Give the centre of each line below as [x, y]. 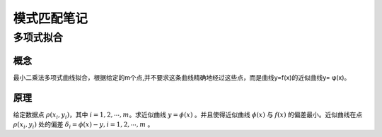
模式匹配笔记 [51, 18]
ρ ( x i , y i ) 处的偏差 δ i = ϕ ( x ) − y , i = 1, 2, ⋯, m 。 [83, 125]
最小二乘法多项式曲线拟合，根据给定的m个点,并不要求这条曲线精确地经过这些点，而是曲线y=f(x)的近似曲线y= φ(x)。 [182, 77]
